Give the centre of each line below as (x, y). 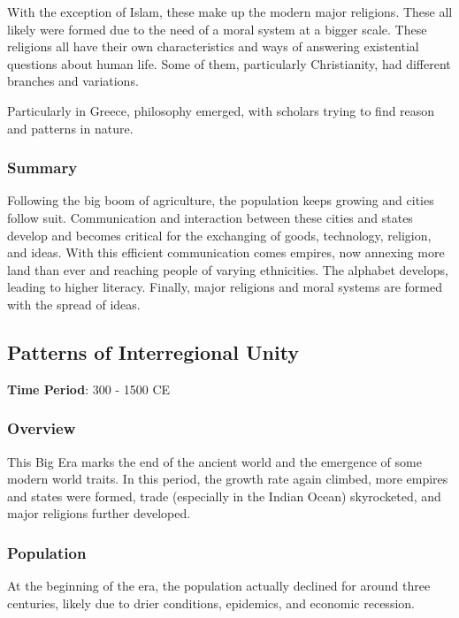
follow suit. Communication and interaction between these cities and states (210, 217)
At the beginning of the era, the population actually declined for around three (219, 586)
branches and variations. (73, 81)
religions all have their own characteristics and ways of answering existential (213, 46)
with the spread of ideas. (74, 304)
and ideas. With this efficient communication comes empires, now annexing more (226, 252)
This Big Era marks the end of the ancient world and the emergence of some (214, 461)
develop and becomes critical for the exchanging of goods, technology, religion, (219, 235)
